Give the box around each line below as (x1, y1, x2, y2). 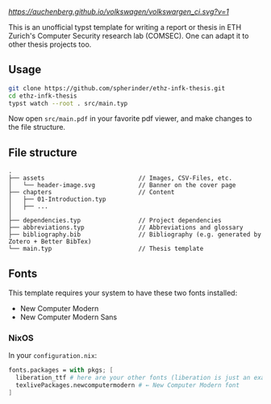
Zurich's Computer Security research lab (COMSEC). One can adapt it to (8, 31, 249, 40)
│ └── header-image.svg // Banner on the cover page (8, 181, 236, 190)
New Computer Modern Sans (19, 312, 118, 322)
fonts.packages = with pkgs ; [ (8, 366, 114, 374)
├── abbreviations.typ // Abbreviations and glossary (8, 223, 244, 232)
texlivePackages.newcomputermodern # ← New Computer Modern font (15, 381, 240, 389)
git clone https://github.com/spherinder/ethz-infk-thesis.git (8, 84, 226, 92)
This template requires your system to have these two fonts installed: (8, 288, 238, 298)
